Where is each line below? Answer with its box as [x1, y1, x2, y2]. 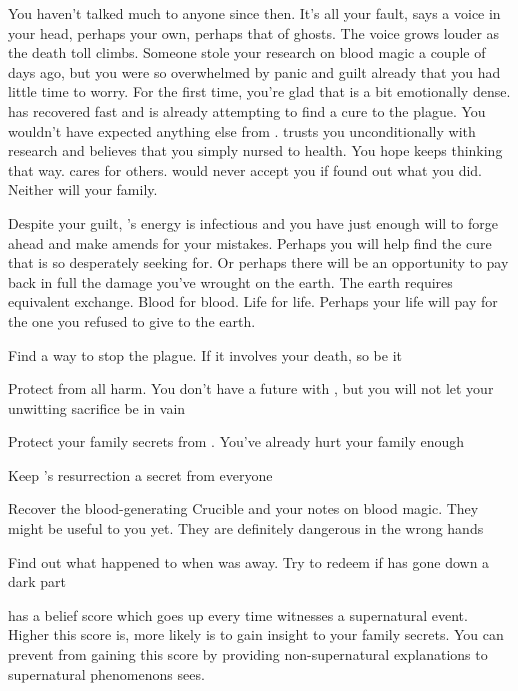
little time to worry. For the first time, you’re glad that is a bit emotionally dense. [8, 81, 511, 102]
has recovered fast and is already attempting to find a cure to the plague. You [8, 100, 486, 121]
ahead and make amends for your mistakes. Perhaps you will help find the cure [8, 232, 492, 253]
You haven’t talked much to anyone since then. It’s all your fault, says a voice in [8, 3, 501, 23]
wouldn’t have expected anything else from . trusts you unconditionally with [8, 120, 476, 141]
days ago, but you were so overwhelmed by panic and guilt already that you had [8, 61, 501, 82]
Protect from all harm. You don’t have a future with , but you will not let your [8, 378, 494, 399]
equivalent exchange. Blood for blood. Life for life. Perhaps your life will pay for [8, 291, 498, 312]
